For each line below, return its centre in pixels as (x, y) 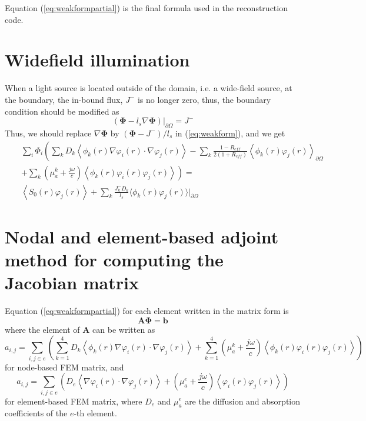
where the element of (42, 329)
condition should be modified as (62, 111)
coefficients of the (36, 413)
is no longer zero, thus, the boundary (204, 99)
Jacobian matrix (72, 283)
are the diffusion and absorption (243, 401)
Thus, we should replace (48, 133)
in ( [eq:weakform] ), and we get (230, 133)
